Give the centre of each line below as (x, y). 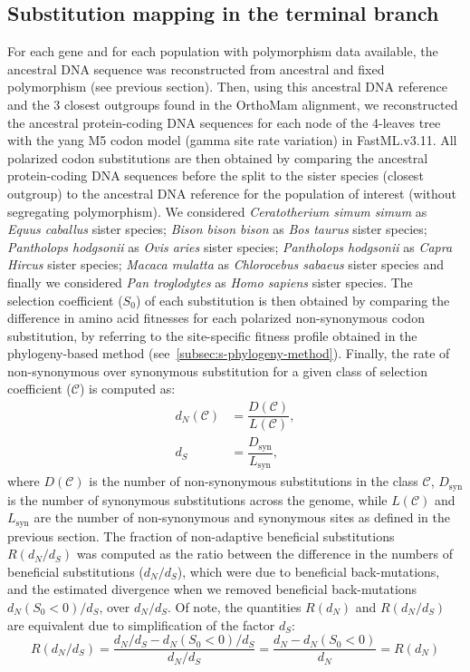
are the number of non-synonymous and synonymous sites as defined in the (242, 517)
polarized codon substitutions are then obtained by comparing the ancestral (218, 157)
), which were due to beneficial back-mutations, (308, 571)
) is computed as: (127, 389)
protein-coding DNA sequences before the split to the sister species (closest (216, 175)
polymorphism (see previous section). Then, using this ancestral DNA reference (227, 87)
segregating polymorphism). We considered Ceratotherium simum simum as (217, 211)
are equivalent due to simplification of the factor (141, 624)
